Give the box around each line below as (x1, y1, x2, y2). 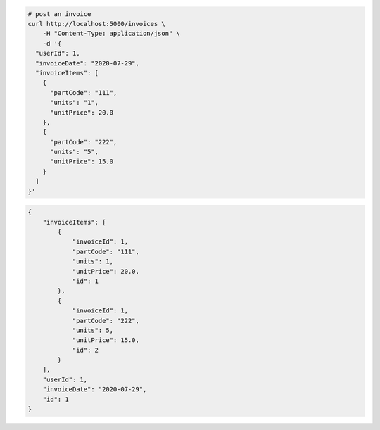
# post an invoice (27, 10, 91, 18)
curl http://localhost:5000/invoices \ (27, 20, 165, 27)
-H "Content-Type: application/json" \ (42, 30, 181, 38)
